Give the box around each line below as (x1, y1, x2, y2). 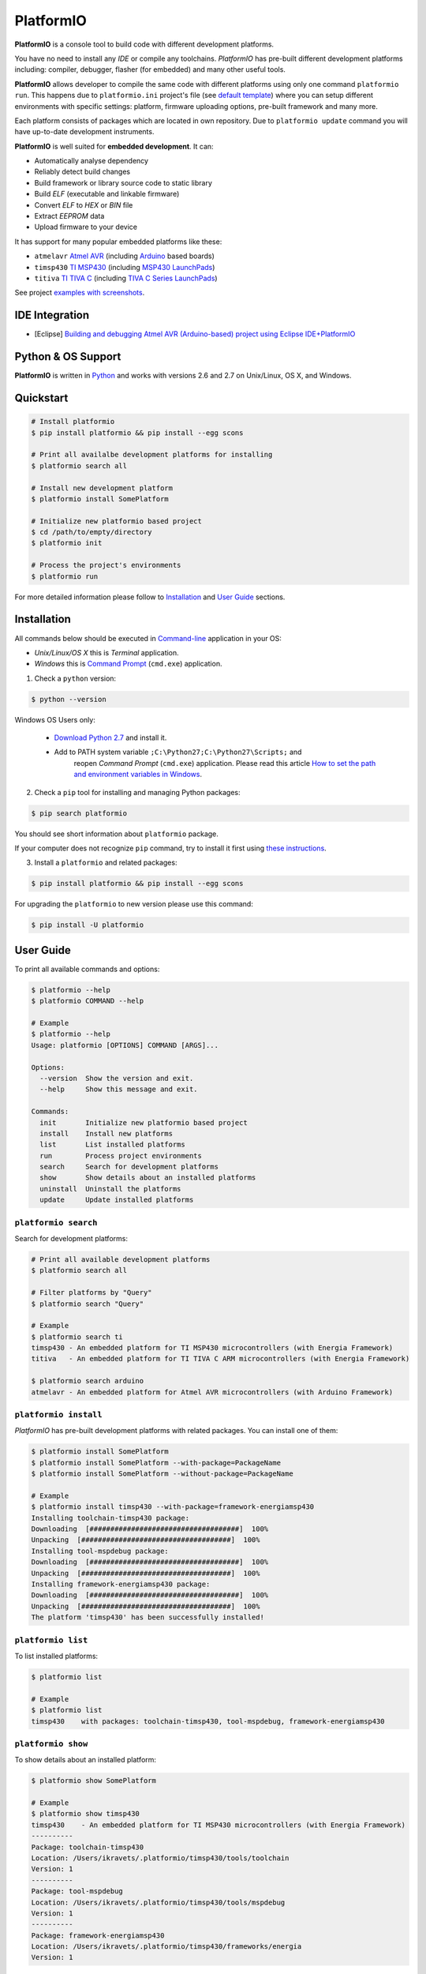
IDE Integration (14, 309, 90, 322)
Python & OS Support (14, 350, 121, 363)
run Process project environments (39, 1151, 203, 1160)
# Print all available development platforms (31, 1255, 211, 1263)
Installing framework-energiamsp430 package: (31, 1580, 211, 1589)
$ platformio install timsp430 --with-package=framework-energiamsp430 (31, 1503, 315, 1511)
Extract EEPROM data (34, 212, 105, 221)
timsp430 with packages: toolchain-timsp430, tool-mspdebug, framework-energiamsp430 (31, 1717, 386, 1725)
